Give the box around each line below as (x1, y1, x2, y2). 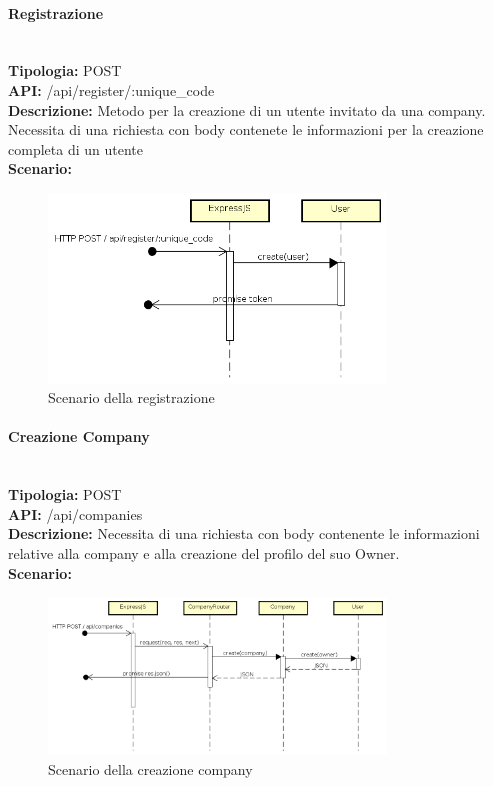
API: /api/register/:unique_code (8, 79, 215, 100)
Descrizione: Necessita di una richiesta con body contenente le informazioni (8, 523, 480, 544)
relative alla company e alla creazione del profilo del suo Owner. (8, 542, 400, 563)
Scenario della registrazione (48, 387, 215, 408)
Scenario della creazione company (48, 759, 253, 780)
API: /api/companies (8, 503, 143, 524)
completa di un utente (8, 138, 143, 159)
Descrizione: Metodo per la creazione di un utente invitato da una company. (8, 99, 486, 120)
